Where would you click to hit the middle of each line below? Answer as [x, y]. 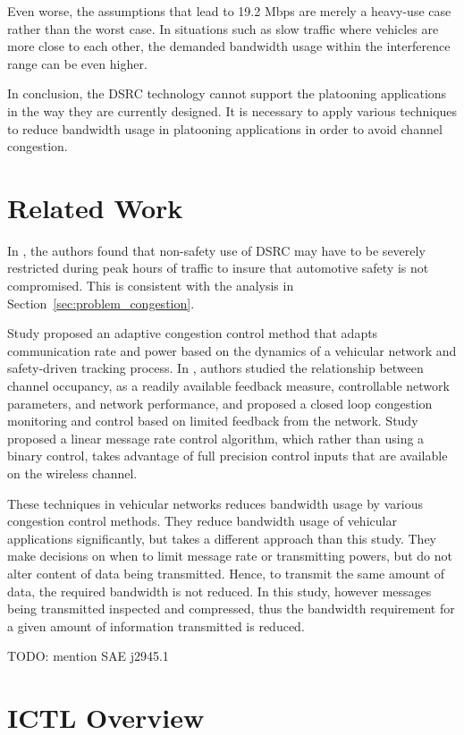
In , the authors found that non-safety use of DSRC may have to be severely [216, 250]
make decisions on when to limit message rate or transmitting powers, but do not [230, 556]
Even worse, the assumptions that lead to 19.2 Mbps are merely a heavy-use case [229, 11]
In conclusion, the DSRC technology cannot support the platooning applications [227, 93]
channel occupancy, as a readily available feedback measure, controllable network [228, 386]
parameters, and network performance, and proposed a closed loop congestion [220, 403]
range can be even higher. [77, 63]
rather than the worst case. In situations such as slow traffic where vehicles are [223, 28]
